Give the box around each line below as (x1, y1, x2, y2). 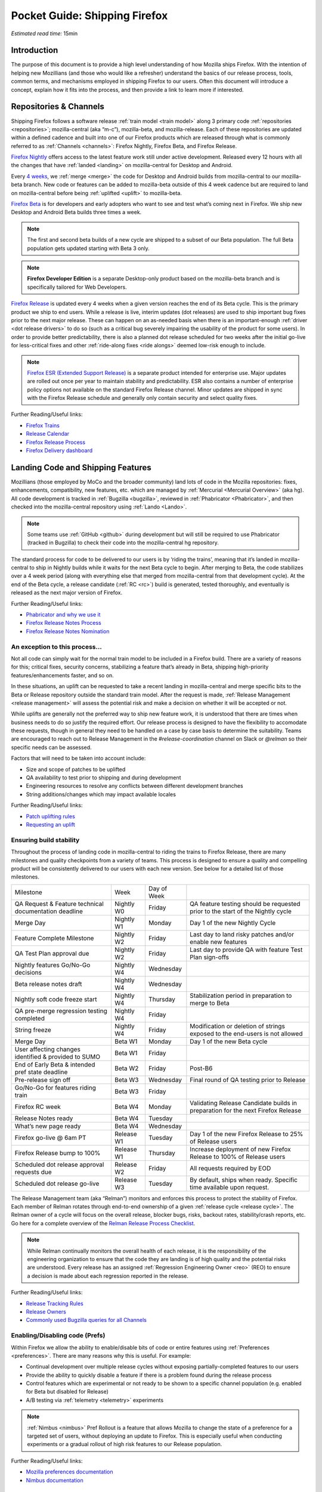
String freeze (14, 1025, 52, 1034)
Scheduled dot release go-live (14, 1179, 100, 1188)
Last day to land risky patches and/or (190, 930, 295, 938)
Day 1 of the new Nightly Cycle (190, 918, 276, 927)
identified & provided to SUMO (14, 1052, 101, 1061)
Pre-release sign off (14, 1075, 71, 1084)
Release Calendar (26, 430, 70, 437)
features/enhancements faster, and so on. (11, 671, 114, 679)
